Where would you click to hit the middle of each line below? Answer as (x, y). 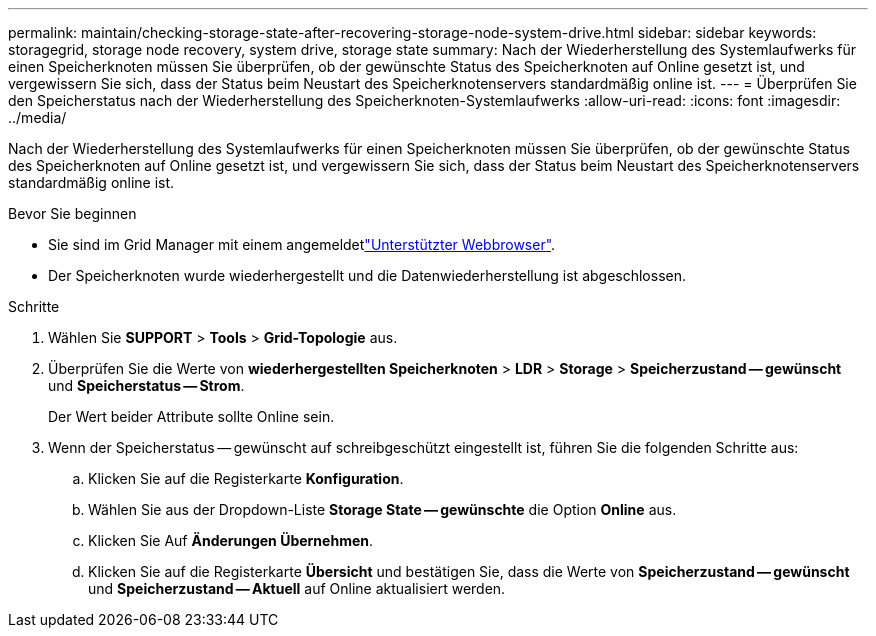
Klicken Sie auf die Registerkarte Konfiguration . (246, 478)
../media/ (37, 117)
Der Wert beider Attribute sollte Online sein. (191, 416)
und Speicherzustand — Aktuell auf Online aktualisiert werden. (297, 588)
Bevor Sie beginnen (72, 213)
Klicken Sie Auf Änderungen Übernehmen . (231, 540)
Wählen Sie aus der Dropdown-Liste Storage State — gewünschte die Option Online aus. (382, 509)
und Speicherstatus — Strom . (146, 385)
